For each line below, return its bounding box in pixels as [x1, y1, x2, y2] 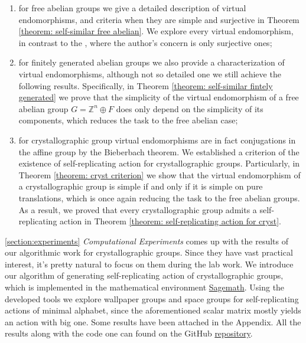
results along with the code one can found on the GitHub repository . [5, 327, 253, 339]
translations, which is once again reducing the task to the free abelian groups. [18, 191, 300, 204]
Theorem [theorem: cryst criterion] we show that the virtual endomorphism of [18, 168, 301, 181]
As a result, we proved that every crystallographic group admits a [18, 203, 257, 215]
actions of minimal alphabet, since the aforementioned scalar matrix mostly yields [5, 304, 301, 316]
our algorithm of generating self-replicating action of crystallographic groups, [5, 269, 284, 282]
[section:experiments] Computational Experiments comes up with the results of [5, 234, 289, 247]
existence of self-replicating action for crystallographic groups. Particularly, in [18, 157, 300, 169]
